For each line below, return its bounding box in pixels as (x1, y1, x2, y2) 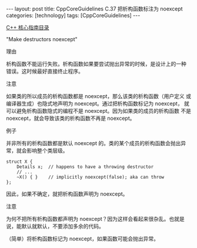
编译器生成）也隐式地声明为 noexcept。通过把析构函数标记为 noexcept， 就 (6, 100, 190, 107)
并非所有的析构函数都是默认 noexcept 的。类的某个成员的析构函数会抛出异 (6, 140, 186, 146)
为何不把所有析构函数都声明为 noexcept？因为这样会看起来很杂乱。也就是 (6, 216, 185, 222)
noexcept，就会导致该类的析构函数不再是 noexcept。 (6, 115, 135, 122)
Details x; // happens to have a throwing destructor (16, 164, 154, 170)
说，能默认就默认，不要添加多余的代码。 (6, 223, 104, 230)
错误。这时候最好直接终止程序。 (6, 68, 84, 75)
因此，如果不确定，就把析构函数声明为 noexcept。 (6, 190, 128, 197)
